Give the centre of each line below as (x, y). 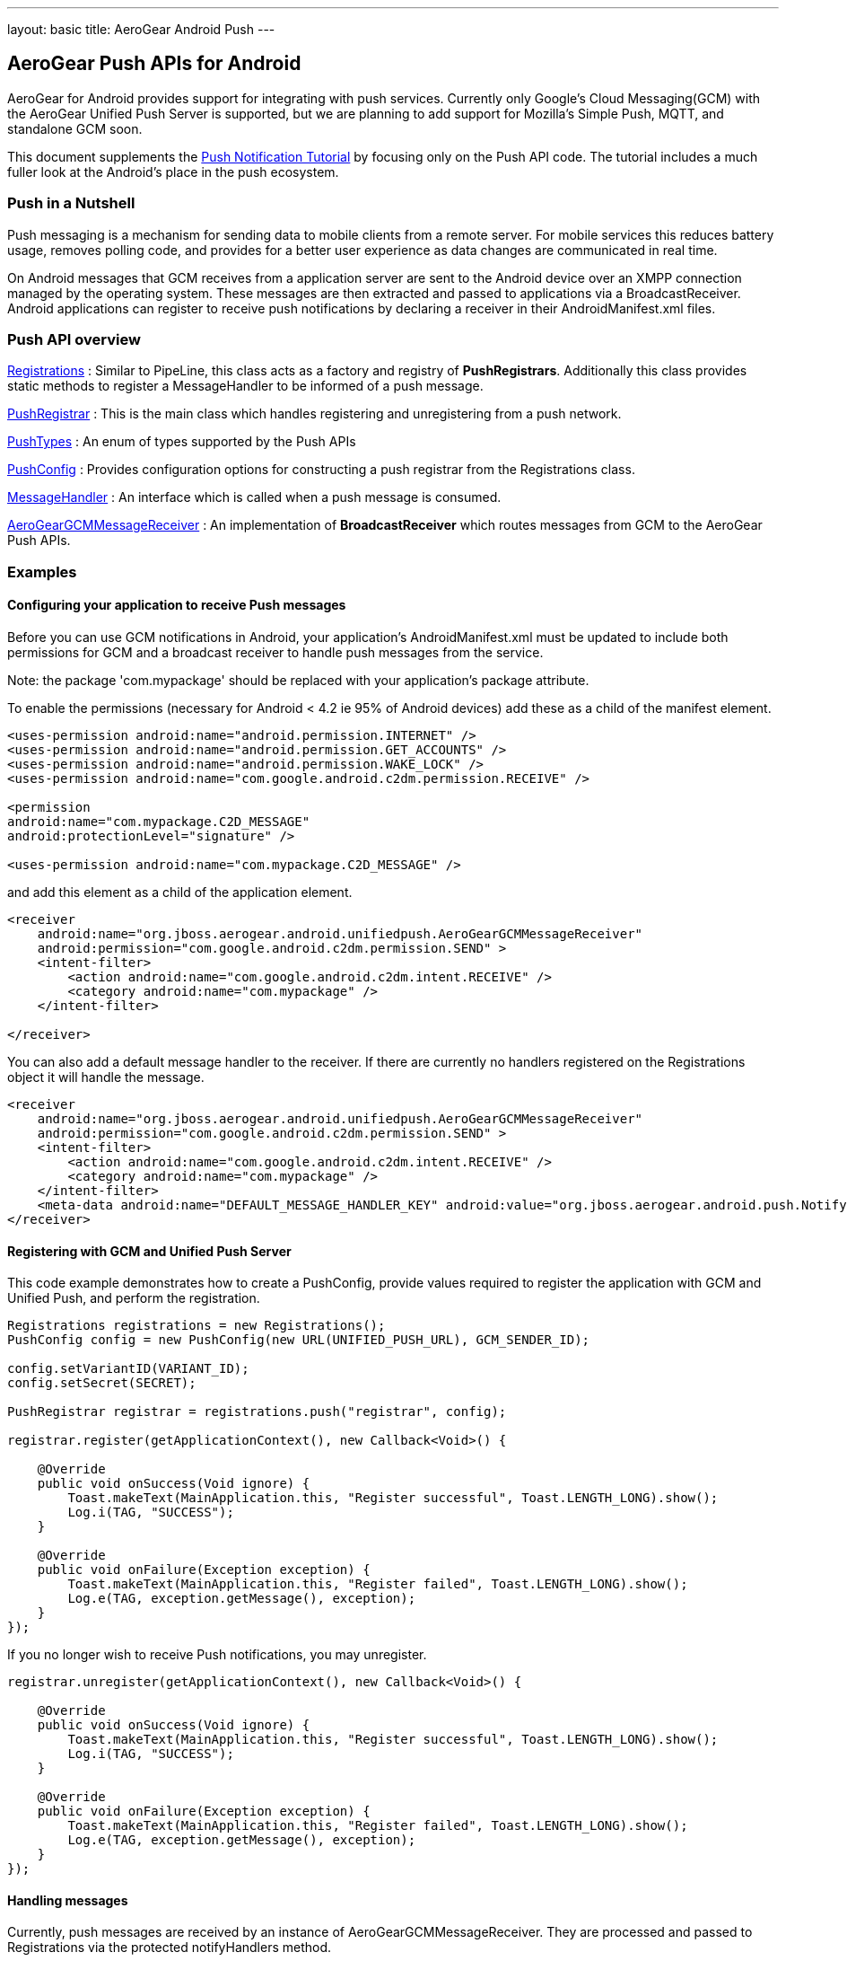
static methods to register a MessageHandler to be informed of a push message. (245, 386)
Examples (42, 572)
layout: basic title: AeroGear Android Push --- (141, 29)
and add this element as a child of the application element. (180, 892)
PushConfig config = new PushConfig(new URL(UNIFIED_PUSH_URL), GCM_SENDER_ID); (299, 1340)
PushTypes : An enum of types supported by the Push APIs (182, 442)
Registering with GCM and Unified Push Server (149, 1251)
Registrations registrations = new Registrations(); (196, 1326)
